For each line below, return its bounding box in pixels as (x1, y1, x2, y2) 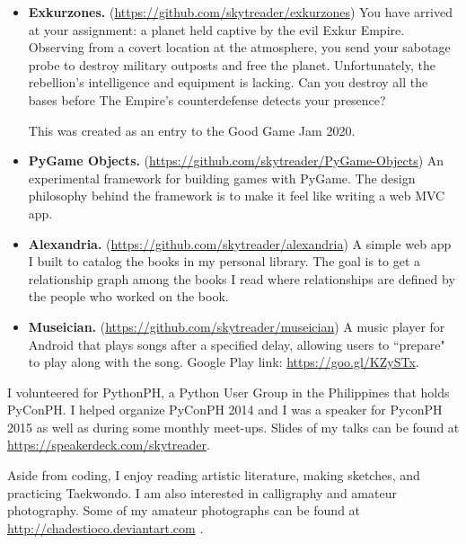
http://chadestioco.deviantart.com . (7, 518, 204, 537)
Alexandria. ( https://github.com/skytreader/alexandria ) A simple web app (28, 234, 452, 253)
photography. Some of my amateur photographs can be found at (7, 501, 361, 520)
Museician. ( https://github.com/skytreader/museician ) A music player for (28, 317, 445, 335)
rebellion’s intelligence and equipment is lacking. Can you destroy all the (28, 73, 428, 92)
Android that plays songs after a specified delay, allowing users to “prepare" (28, 334, 445, 353)
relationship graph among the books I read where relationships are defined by (28, 269, 455, 288)
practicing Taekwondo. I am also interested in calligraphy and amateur (7, 483, 397, 502)
